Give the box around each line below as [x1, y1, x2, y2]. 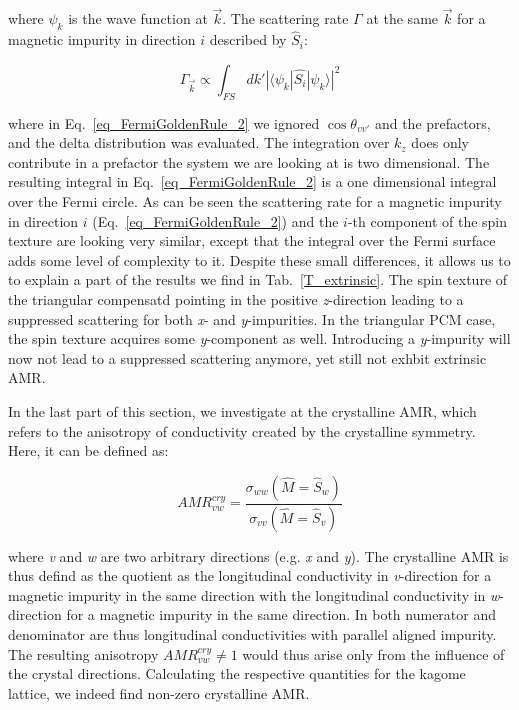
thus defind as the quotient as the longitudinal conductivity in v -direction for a [8, 565, 492, 586]
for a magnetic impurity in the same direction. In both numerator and [66, 604, 497, 625]
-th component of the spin [347, 210, 508, 231]
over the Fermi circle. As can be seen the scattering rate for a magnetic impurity [8, 191, 502, 211]
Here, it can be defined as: [8, 440, 169, 461]
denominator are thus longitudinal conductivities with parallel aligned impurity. [8, 623, 497, 644]
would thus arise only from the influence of [242, 643, 505, 664]
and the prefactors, [374, 112, 491, 133]
